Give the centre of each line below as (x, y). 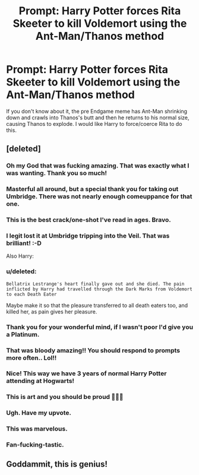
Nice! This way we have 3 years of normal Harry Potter (86, 373)
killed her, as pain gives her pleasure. (52, 311)
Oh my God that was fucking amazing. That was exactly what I (98, 166)
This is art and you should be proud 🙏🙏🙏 (65, 397)
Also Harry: (20, 256)
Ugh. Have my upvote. (39, 413)
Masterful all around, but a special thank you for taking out (92, 189)
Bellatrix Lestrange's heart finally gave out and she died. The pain (95, 284)
